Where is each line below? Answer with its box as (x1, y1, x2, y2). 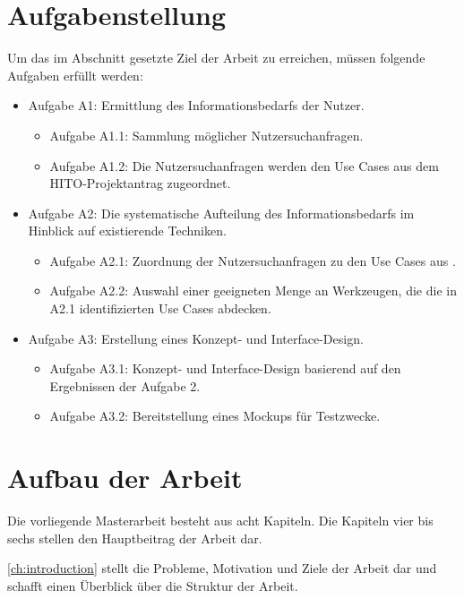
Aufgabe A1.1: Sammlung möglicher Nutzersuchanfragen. (49, 125, 364, 144)
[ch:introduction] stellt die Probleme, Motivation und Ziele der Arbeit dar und (7, 559, 437, 577)
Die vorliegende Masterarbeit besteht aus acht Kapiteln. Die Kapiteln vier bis (7, 511, 434, 530)
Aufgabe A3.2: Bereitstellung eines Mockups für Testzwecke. (49, 406, 381, 425)
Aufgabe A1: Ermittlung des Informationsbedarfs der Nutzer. (28, 96, 365, 115)
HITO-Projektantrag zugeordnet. (49, 174, 231, 192)
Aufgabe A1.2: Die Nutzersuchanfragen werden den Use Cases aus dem (49, 156, 439, 175)
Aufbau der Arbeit (7, 459, 243, 496)
